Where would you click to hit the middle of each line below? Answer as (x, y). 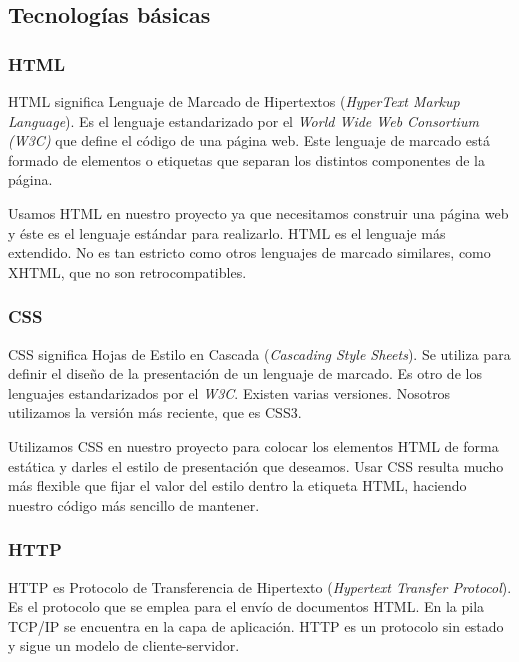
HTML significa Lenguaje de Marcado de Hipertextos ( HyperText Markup (234, 101)
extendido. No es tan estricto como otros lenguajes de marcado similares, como (249, 252)
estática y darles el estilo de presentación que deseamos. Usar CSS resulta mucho (256, 465)
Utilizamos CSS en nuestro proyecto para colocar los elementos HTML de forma (253, 445)
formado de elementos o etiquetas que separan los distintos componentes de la (246, 159)
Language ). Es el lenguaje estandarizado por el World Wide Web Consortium (243, 120)
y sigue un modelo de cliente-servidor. (124, 645)
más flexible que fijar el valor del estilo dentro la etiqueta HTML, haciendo (237, 485)
